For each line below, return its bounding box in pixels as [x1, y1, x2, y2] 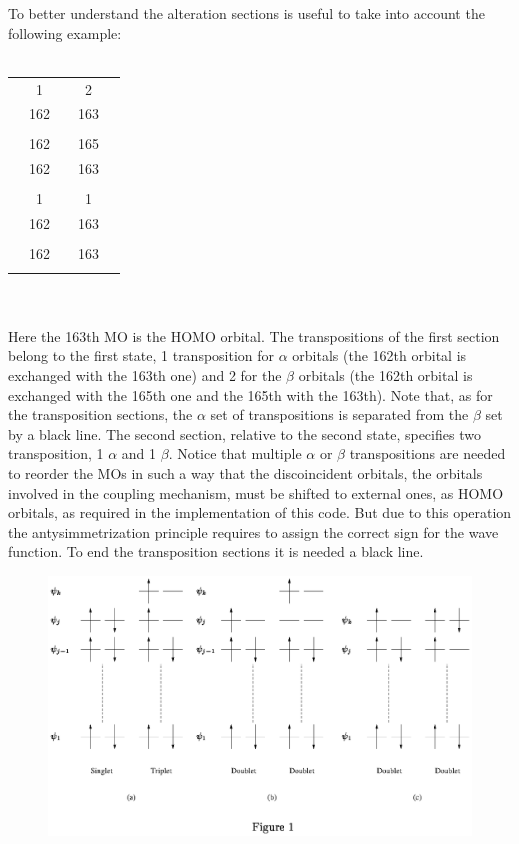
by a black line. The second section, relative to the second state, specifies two [8, 423, 481, 444]
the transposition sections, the [8, 404, 193, 425]
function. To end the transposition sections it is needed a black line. [8, 541, 424, 562]
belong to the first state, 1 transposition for [8, 345, 275, 366]
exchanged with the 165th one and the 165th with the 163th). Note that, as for [8, 384, 493, 405]
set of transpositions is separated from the [210, 404, 469, 425]
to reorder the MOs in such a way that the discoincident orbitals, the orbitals [8, 463, 483, 484]
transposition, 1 [8, 443, 104, 464]
